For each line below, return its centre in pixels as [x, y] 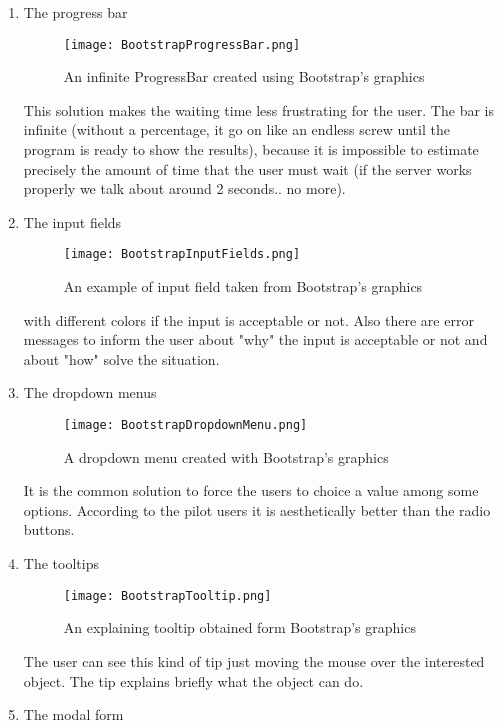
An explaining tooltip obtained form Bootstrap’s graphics [239, 627]
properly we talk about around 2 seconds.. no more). [184, 188]
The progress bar [75, 12]
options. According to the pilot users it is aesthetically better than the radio [257, 509]
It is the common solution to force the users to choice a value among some [251, 490]
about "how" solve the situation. [121, 358]
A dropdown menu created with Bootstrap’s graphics [226, 456]
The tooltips [61, 563]
